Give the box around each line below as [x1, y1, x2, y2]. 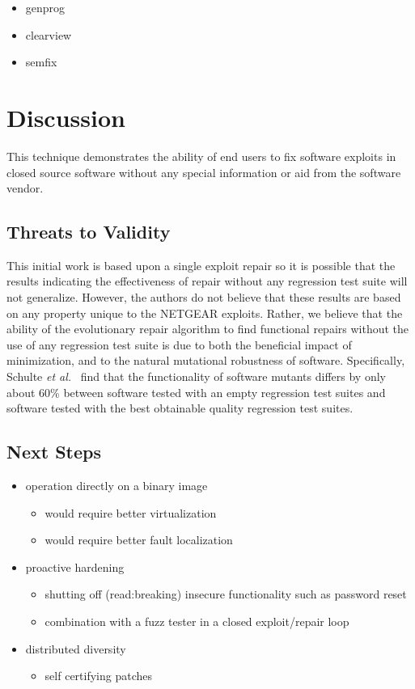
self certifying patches [44, 667, 153, 684]
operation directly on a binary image [25, 477, 208, 494]
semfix [25, 53, 57, 70]
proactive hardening [25, 558, 125, 575]
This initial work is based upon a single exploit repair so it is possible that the [6, 256, 396, 273]
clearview [25, 26, 72, 43]
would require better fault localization [44, 531, 233, 548]
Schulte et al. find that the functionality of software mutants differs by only [6, 368, 386, 385]
